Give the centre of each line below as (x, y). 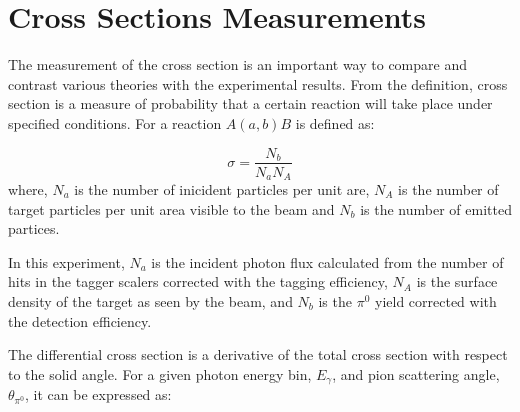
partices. (34, 228)
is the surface (457, 281)
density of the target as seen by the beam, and (150, 300)
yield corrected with (435, 300)
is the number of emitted (436, 208)
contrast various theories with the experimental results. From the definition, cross (258, 83)
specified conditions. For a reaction (115, 122)
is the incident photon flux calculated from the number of (327, 261)
